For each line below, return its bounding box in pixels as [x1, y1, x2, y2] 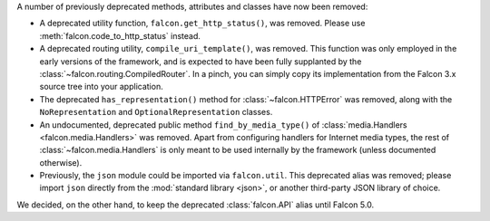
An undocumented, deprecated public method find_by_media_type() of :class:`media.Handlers [39, 119, 407, 130]
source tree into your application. [39, 82, 163, 92]
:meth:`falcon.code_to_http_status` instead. [39, 30, 201, 41]
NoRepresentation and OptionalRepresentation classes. [39, 107, 273, 118]
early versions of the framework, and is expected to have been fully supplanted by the [39, 55, 362, 67]
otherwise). [39, 157, 83, 168]
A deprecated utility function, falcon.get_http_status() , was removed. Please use [39, 18, 366, 29]
